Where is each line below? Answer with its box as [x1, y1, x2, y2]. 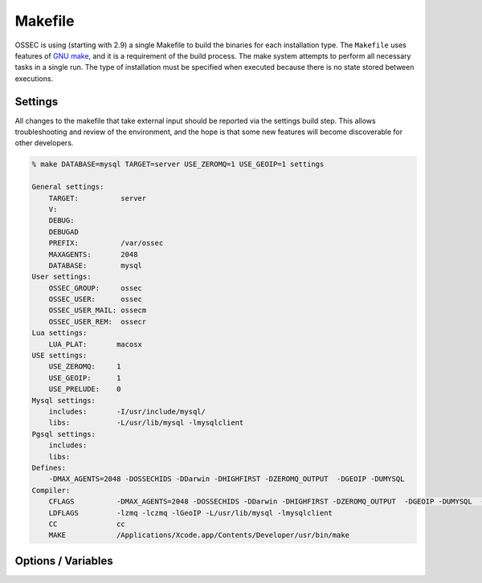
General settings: [31, 182, 104, 192]
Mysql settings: [31, 396, 96, 405]
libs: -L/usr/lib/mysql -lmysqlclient [48, 418, 244, 427]
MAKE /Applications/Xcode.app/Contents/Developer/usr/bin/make [48, 531, 349, 540]
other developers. [14, 138, 74, 148]
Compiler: [31, 486, 71, 495]
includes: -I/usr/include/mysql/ [48, 406, 206, 416]
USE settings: [31, 351, 88, 361]
